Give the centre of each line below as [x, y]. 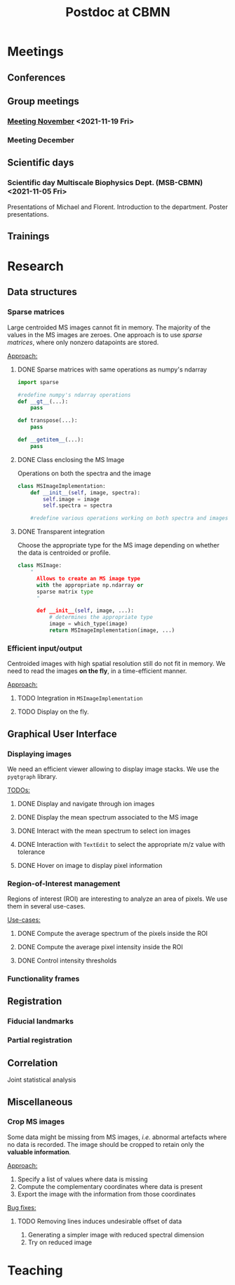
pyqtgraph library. [32, 776]
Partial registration [40, 1040]
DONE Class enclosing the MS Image [71, 459]
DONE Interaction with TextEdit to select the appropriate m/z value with [121, 844]
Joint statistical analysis [42, 1080]
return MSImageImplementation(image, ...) [112, 631]
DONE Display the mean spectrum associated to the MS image [108, 817]
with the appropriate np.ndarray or [90, 585]
